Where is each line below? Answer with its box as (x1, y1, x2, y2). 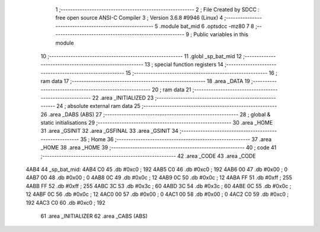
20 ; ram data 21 (152, 86, 192, 93)
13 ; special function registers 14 (144, 61, 223, 68)
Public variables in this (193, 31, 248, 38)
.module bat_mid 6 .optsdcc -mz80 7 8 (159, 23, 254, 30)
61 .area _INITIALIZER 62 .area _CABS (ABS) (40, 212, 148, 220)
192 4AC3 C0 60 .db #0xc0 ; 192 (25, 199, 106, 206)
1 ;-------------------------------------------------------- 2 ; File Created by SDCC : (55, 6, 260, 13)
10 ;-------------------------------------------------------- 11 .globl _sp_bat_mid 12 (40, 52, 242, 59)
